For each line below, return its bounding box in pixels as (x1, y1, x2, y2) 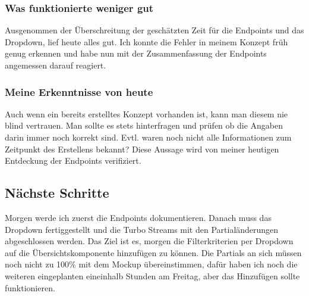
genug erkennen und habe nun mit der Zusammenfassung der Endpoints (5, 47, 267, 60)
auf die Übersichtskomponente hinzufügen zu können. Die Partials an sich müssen (5, 246, 302, 258)
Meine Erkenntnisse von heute (5, 84, 153, 99)
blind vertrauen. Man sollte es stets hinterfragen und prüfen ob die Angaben (5, 119, 283, 132)
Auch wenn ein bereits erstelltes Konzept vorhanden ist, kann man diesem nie (5, 107, 288, 120)
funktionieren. (5, 281, 55, 294)
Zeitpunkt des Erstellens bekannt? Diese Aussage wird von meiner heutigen (5, 142, 279, 155)
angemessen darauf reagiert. (5, 59, 106, 71)
